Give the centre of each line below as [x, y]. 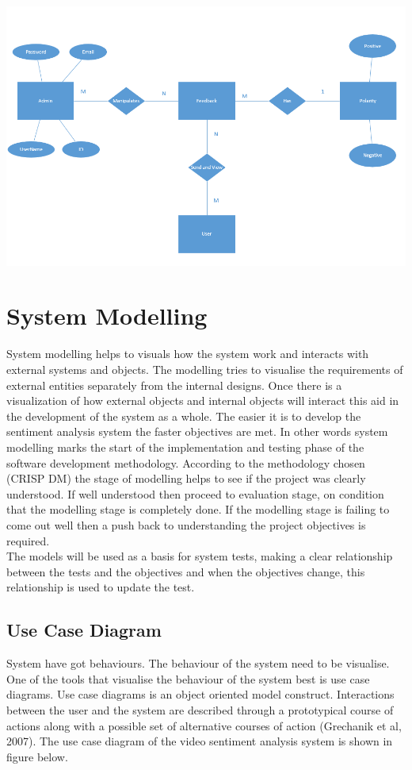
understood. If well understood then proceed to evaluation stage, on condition [195, 493]
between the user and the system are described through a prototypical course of [200, 709]
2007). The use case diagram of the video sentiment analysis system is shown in [200, 741]
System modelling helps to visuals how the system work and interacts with [188, 354]
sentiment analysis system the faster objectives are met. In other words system [197, 431]
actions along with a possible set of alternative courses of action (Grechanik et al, [204, 725]
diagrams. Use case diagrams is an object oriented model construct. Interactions [200, 694]
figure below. [37, 756]
